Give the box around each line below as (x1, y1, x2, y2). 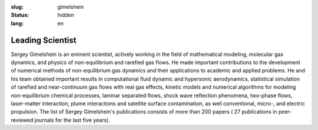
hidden (57, 12, 75, 19)
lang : (11, 19, 24, 26)
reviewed (11, 116, 34, 124)
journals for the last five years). (34, 116, 110, 124)
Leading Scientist (11, 35, 77, 45)
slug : (11, 4, 24, 10)
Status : (11, 12, 29, 19)
